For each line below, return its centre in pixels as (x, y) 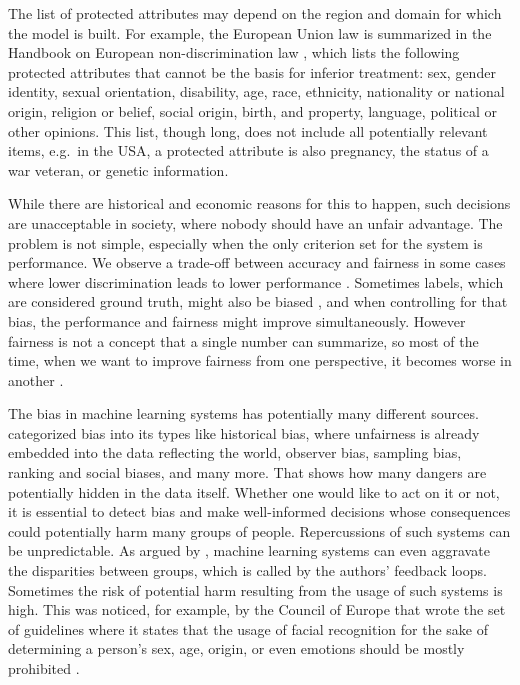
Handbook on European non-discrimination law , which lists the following (234, 52)
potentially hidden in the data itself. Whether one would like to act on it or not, (254, 491)
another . (36, 379)
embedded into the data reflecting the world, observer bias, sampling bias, (235, 452)
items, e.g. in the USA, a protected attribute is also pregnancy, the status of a (248, 150)
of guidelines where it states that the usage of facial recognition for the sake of (248, 628)
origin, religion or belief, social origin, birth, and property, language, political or (252, 110)
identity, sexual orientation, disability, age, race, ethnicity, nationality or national (256, 91)
